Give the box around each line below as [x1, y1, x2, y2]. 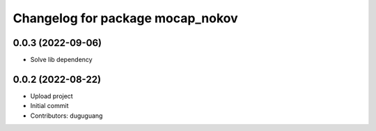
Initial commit [30, 102, 69, 110]
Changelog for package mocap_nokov [13, 10, 238, 26]
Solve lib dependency [30, 56, 93, 64]
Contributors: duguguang [30, 111, 103, 120]
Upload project [30, 91, 73, 100]
